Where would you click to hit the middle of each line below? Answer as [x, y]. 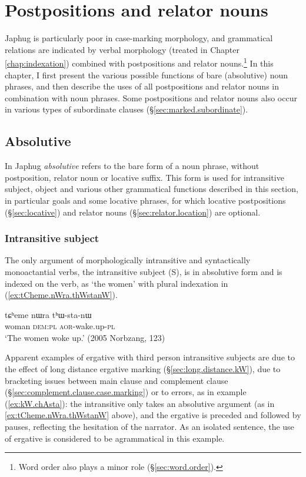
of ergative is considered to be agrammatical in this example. [115, 438]
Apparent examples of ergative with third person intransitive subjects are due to [150, 357]
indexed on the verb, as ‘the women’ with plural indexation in [117, 283]
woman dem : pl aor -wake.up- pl [60, 326]
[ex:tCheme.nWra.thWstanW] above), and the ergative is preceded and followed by [153, 415]
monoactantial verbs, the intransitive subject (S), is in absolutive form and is [144, 271]
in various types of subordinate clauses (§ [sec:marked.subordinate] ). [127, 109]
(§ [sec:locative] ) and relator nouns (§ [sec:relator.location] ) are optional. [133, 212]
